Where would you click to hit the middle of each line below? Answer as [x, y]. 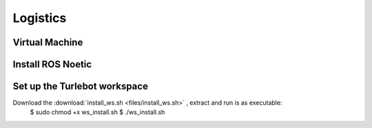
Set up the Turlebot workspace [80, 86]
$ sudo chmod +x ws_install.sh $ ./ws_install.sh [97, 112]
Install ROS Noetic [52, 64]
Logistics [40, 18]
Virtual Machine [48, 42]
